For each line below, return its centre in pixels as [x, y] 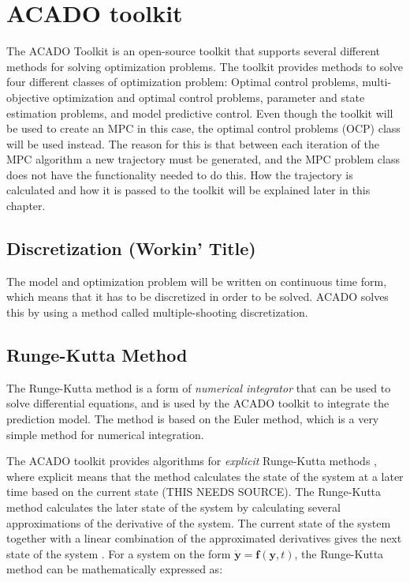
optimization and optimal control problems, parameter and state [209, 97]
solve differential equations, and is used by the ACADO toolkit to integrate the [198, 403]
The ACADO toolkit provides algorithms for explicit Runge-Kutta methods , [192, 461]
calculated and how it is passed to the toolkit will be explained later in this [188, 190]
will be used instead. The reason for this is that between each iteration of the [193, 143]
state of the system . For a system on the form [119, 553]
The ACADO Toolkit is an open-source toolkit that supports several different [194, 51]
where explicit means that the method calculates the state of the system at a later [205, 476]
